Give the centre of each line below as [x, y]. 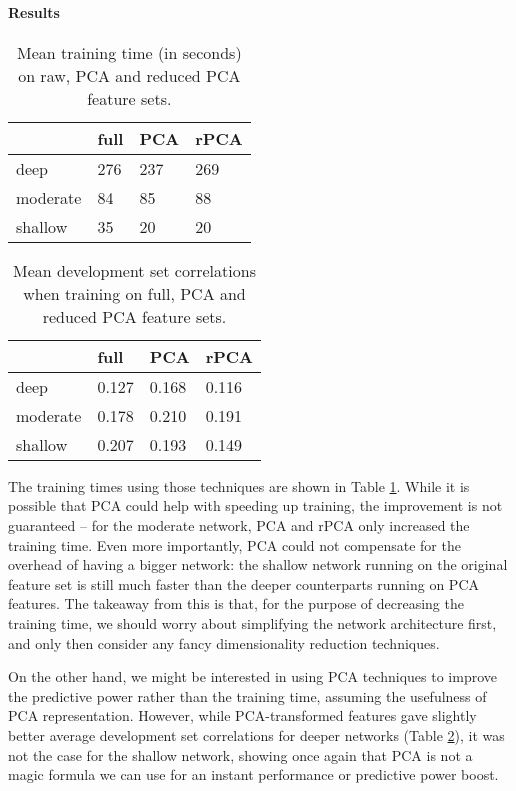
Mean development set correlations [134, 270]
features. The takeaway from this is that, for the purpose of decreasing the [236, 603]
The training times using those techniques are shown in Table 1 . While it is [239, 485]
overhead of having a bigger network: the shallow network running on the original [258, 564]
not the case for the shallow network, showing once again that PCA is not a [240, 754]
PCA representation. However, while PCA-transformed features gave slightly [242, 715]
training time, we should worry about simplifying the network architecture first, [252, 622]
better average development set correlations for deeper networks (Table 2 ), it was [256, 734]
